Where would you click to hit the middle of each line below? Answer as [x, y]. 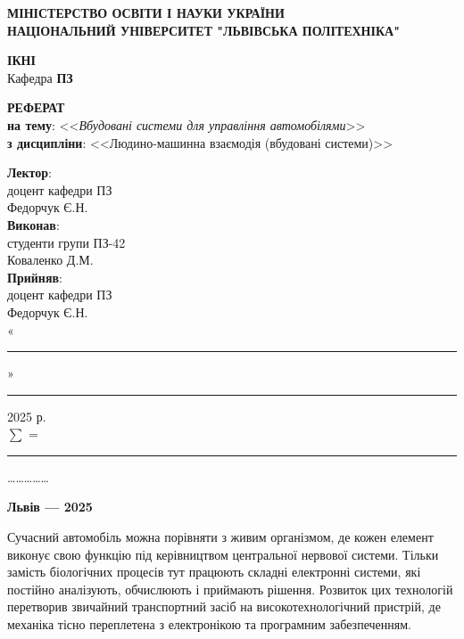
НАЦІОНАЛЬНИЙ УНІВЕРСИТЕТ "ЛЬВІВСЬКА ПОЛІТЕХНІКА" [203, 30]
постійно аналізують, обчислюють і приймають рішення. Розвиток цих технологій [230, 589]
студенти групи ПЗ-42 [66, 242]
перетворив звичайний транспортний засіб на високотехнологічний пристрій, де [224, 606]
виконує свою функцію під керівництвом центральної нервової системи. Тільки [223, 554]
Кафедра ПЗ [40, 77]
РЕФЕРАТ [36, 107]
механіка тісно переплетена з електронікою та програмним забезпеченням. [209, 624]
